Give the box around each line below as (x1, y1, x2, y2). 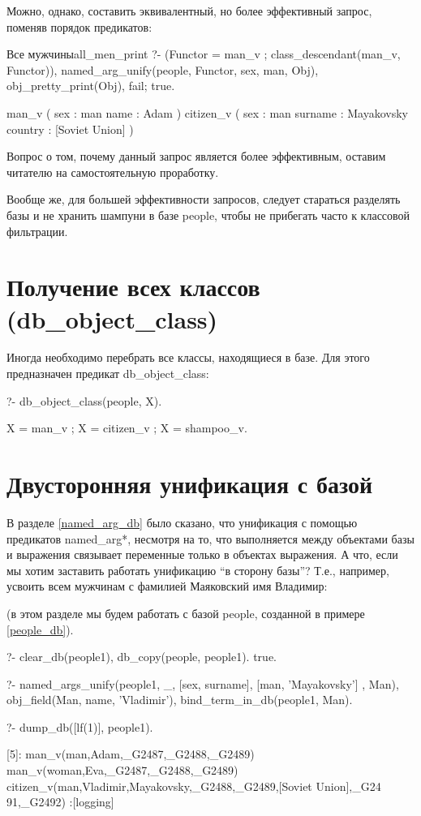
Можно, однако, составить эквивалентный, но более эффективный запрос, (6, 2, 372, 19)
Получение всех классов (6, 270, 260, 303)
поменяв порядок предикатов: (6, 18, 153, 35)
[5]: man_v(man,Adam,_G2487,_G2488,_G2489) (6, 745, 255, 762)
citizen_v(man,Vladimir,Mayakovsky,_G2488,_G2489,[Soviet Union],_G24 (6, 777, 381, 794)
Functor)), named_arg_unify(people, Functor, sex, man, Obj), (6, 61, 319, 78)
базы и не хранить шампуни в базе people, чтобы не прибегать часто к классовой (6, 206, 410, 223)
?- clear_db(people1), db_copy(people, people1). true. (6, 648, 277, 665)
